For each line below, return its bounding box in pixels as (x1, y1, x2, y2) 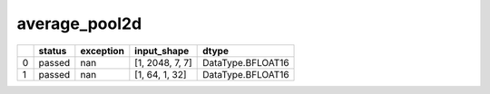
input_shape (134, 44, 190, 57)
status (38, 44, 67, 57)
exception (80, 44, 124, 57)
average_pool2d (16, 14, 142, 33)
